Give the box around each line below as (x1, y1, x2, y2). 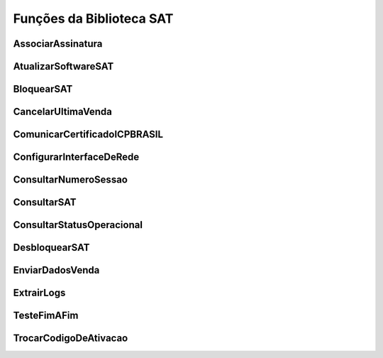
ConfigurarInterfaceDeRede (13, 151, 140, 163)
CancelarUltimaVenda (13, 106, 113, 118)
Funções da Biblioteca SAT (13, 11, 174, 26)
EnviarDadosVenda (13, 264, 100, 276)
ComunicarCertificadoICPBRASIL (13, 129, 163, 141)
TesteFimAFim (13, 310, 79, 322)
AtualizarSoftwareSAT (13, 60, 114, 72)
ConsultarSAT (13, 196, 77, 209)
